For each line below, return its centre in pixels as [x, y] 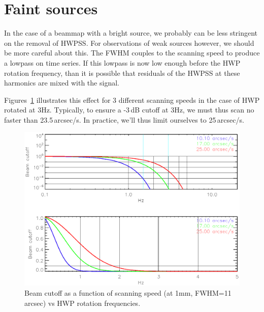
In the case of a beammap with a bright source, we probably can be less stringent [131, 33]
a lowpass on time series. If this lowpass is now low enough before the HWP [122, 62]
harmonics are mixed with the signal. [62, 83]
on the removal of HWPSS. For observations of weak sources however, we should [129, 42]
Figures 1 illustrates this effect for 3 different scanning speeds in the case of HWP [132, 100]
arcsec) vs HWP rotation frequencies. [82, 303]
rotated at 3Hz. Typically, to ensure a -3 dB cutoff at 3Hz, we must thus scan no [129, 110]
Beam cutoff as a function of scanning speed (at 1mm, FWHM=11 [128, 292]
